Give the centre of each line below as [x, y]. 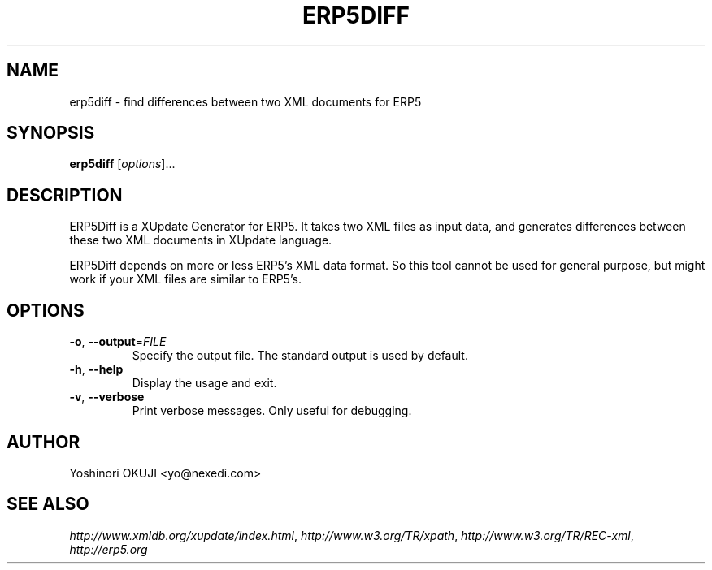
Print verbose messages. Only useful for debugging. [272, 411]
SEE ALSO [48, 504]
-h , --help [96, 369]
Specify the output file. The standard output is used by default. [300, 356]
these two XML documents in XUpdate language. [201, 240]
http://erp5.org [109, 549]
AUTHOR [43, 442]
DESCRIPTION [65, 195]
